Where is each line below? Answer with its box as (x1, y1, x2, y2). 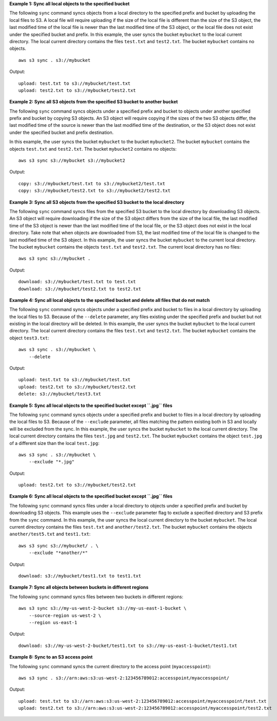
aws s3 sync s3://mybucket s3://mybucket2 (18, 158, 126, 163)
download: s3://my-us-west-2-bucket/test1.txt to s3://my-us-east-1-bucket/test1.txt (18, 642, 238, 648)
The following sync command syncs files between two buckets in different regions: (9, 594, 183, 600)
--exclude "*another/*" (28, 550, 88, 556)
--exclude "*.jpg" (28, 459, 75, 465)
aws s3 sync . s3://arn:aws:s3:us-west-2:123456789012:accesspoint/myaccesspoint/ (18, 675, 229, 681)
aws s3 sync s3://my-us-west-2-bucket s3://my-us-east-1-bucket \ (18, 605, 187, 611)
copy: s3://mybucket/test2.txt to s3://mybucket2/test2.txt (18, 188, 171, 194)
